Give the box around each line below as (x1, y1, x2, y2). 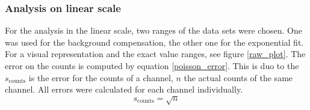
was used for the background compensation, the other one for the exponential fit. (5, 35, 304, 48)
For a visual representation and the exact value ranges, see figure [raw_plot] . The (5, 47, 306, 60)
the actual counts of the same (184, 71, 293, 84)
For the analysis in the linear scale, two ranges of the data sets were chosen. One (5, 24, 302, 37)
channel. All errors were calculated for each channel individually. (5, 83, 243, 96)
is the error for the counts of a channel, (28, 71, 173, 84)
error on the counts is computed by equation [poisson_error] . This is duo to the (5, 60, 299, 72)
